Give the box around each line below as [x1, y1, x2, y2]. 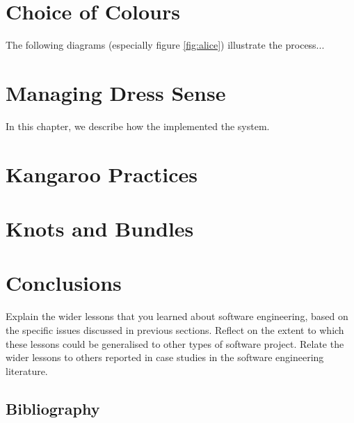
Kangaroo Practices [6, 159, 198, 188]
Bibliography [6, 397, 100, 419]
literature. [6, 363, 48, 378]
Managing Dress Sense [6, 78, 226, 106]
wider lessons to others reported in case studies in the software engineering [6, 350, 324, 365]
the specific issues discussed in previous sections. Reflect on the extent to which [6, 322, 344, 337]
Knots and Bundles [6, 214, 194, 242]
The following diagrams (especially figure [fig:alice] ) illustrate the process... [6, 38, 325, 52]
